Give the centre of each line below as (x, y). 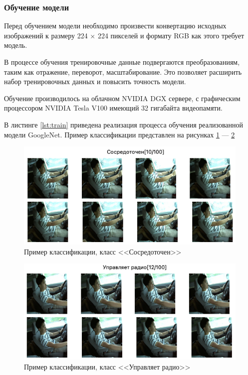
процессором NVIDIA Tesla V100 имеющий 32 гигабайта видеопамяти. (113, 108)
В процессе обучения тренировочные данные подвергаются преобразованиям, (122, 62)
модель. (16, 45)
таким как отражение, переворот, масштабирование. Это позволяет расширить (123, 71)
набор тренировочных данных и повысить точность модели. (95, 81)
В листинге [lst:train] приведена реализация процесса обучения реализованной (124, 124)
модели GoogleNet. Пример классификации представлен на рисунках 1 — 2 (120, 134)
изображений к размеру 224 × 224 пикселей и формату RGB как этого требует (124, 35)
